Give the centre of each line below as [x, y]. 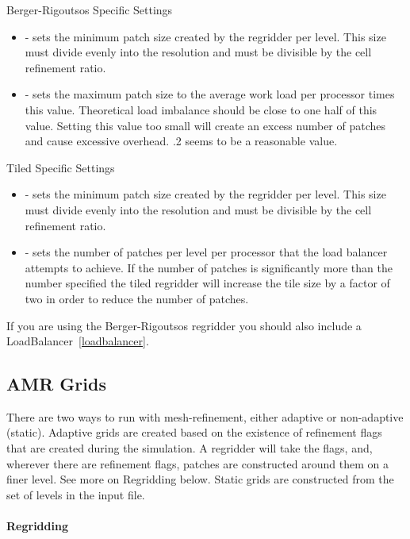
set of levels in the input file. [76, 494]
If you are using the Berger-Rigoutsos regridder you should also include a [184, 325]
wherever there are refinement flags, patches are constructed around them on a [197, 463]
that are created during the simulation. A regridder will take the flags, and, [190, 448]
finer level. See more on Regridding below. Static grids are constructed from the [200, 479]
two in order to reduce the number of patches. [137, 298]
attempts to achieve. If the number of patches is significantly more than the [209, 267]
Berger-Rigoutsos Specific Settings [90, 10]
